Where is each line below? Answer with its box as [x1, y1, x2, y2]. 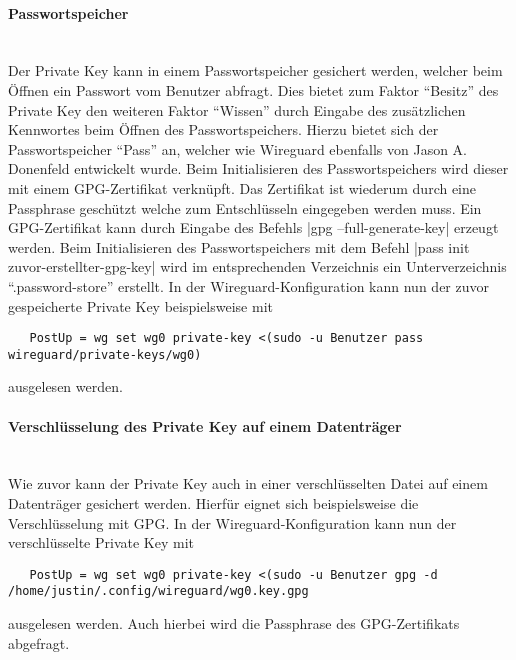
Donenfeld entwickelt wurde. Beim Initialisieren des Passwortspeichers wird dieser [8, 158, 509, 179]
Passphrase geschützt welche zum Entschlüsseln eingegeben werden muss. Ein [8, 197, 482, 218]
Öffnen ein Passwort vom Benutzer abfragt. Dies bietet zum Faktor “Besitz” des [8, 79, 499, 100]
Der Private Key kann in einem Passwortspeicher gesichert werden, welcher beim [8, 60, 503, 81]
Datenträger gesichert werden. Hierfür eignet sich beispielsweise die [8, 493, 419, 513]
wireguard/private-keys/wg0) [8, 347, 202, 362]
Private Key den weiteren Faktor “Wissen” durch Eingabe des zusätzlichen [8, 99, 466, 120]
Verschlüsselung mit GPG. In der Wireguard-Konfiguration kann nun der [8, 512, 457, 533]
